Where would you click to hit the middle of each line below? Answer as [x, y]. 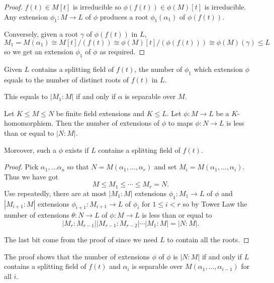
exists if [77, 150]
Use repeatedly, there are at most [56, 193]
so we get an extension [39, 51]
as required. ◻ [122, 51]
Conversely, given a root [41, 34]
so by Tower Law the [215, 203]
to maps [180, 123]
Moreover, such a [30, 150]
